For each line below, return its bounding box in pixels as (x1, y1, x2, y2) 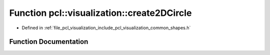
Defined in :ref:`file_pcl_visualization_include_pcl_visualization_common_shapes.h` (21, 25, 191, 31)
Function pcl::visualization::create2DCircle (9, 7, 192, 18)
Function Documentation (9, 38, 88, 46)
